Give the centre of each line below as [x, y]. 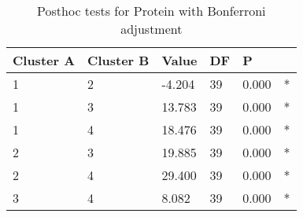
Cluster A [44, 60]
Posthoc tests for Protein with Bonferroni [151, 11]
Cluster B [118, 60]
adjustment [151, 29]
